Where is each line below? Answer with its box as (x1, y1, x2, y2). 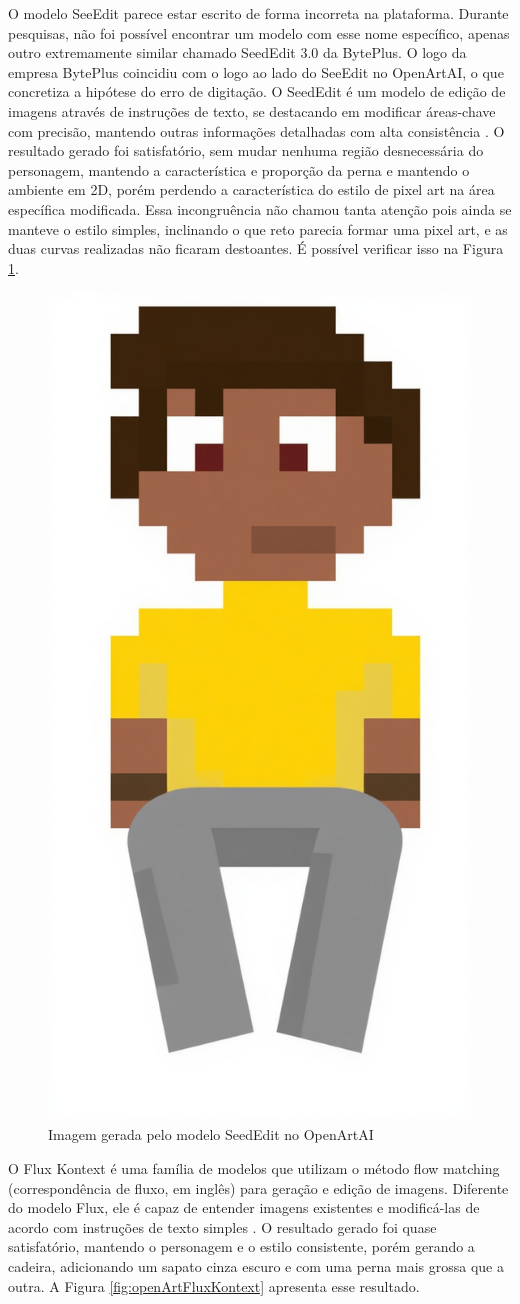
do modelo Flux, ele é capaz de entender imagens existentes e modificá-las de (8, 1197, 480, 1218)
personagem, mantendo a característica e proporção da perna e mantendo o (8, 159, 470, 180)
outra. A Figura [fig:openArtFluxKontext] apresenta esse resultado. (8, 1275, 420, 1296)
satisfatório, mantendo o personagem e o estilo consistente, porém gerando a (8, 1236, 475, 1257)
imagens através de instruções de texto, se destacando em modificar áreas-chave (8, 100, 496, 121)
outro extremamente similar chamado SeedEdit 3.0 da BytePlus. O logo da (8, 42, 467, 63)
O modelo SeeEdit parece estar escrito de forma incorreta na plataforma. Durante (8, 3, 509, 23)
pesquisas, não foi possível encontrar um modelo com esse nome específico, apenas (8, 22, 510, 43)
